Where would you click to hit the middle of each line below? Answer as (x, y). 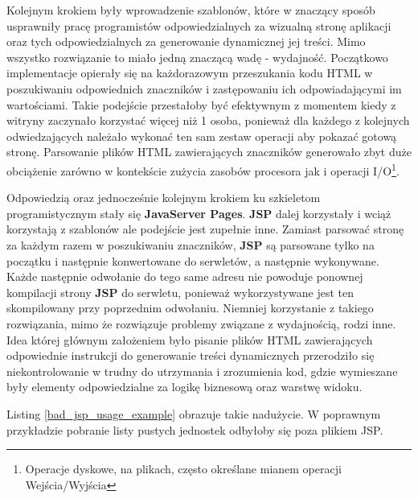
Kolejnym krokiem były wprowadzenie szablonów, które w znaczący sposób (191, 10)
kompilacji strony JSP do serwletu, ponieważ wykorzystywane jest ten (180, 292)
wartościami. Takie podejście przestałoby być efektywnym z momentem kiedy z (201, 104)
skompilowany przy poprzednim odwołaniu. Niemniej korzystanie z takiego (190, 308)
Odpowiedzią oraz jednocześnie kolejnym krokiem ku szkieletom (164, 198)
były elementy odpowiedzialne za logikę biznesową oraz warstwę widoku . (184, 387)
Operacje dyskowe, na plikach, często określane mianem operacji (183, 469)
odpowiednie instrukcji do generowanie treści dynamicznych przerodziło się (191, 355)
